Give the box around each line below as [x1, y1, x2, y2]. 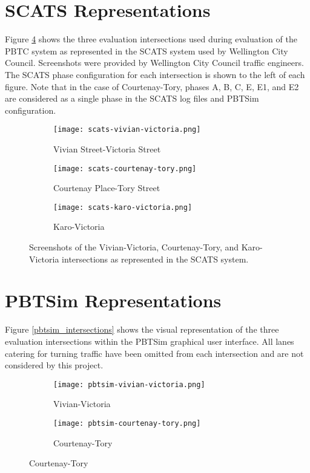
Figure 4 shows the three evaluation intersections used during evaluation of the [5, 33, 297, 45]
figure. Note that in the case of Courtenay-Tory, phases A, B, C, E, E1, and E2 [5, 80, 299, 93]
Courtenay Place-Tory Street [53, 181, 160, 194]
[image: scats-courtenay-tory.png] [53, 164, 197, 173]
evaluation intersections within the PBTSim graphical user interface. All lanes [5, 334, 294, 347]
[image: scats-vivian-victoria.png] [53, 125, 201, 134]
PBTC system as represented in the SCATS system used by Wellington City [5, 44, 288, 57]
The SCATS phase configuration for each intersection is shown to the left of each [5, 68, 305, 80]
